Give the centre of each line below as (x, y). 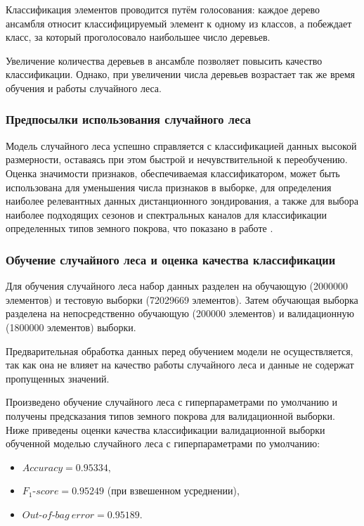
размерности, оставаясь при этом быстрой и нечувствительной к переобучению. (177, 159)
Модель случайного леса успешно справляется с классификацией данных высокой (181, 145)
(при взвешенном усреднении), (173, 490)
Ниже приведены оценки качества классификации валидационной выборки (165, 429)
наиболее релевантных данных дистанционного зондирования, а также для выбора (182, 201)
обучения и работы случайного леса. (84, 88)
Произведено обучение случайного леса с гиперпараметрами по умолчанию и (171, 402)
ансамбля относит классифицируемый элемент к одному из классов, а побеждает (179, 23)
